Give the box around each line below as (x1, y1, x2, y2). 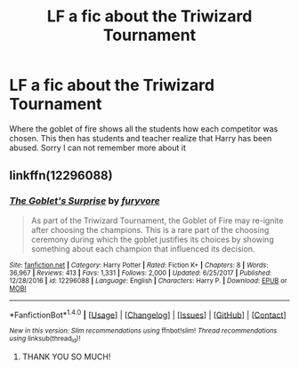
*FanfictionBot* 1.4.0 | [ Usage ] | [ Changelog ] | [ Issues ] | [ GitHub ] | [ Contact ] (9, 308, 287, 320)
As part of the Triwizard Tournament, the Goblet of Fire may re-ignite (30, 215, 284, 226)
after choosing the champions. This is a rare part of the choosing (30, 224, 270, 235)
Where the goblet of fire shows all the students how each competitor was (9, 123, 279, 134)
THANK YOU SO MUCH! (21, 351, 111, 362)
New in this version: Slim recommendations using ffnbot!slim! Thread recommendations (9, 326, 278, 335)
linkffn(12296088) (9, 168, 113, 183)
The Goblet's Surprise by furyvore (9, 195, 160, 207)
